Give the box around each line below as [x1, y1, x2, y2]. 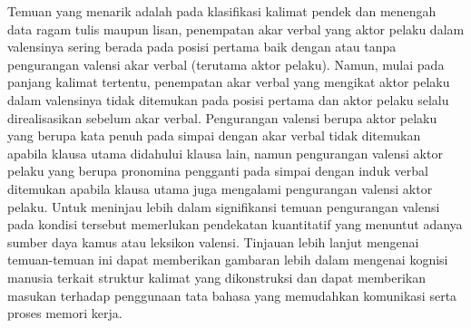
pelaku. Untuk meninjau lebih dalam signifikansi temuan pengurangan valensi [7, 197, 440, 216]
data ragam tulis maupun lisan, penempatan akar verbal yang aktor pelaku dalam [7, 19, 465, 38]
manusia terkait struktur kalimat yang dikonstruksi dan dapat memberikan [7, 267, 427, 286]
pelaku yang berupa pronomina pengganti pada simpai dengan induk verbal [7, 161, 428, 180]
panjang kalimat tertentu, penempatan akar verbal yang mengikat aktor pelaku [7, 72, 450, 92]
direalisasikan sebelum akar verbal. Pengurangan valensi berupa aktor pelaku [7, 108, 437, 127]
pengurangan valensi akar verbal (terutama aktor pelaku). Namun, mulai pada [7, 54, 445, 73]
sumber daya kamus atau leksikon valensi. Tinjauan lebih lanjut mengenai [7, 232, 419, 251]
